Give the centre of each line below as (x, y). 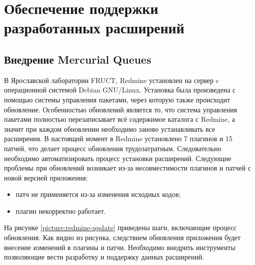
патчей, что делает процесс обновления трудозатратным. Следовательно (113, 148)
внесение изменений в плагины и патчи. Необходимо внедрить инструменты (120, 247)
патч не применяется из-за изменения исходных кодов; (98, 194)
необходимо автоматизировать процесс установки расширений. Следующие (118, 158)
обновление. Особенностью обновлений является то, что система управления (121, 109)
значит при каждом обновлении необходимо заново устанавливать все (110, 129)
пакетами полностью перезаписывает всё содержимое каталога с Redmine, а (120, 119)
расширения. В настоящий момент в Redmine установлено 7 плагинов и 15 (118, 138)
